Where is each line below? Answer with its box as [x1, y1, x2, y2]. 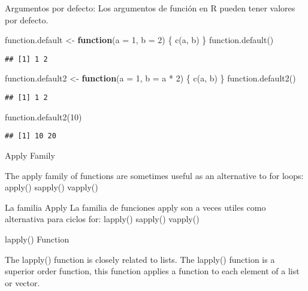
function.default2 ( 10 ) [5, 110, 82, 123]
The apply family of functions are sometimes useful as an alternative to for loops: [5, 169, 304, 181]
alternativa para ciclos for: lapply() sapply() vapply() [5, 213, 200, 225]
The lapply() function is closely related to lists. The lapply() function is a [5, 253, 275, 265]
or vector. [5, 276, 40, 289]
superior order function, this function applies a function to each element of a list [5, 265, 300, 277]
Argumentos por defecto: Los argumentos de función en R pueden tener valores [5, 2, 295, 14]
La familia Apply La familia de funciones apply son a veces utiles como [5, 201, 266, 213]
